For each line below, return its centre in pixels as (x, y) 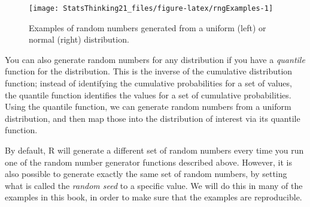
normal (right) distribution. (79, 39)
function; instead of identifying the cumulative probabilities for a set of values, (148, 83)
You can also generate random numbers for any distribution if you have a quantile (155, 59)
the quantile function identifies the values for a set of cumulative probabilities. (148, 94)
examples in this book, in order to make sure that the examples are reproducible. (154, 197)
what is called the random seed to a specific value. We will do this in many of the (154, 185)
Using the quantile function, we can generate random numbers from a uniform (148, 106)
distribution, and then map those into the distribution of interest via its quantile (153, 118)
